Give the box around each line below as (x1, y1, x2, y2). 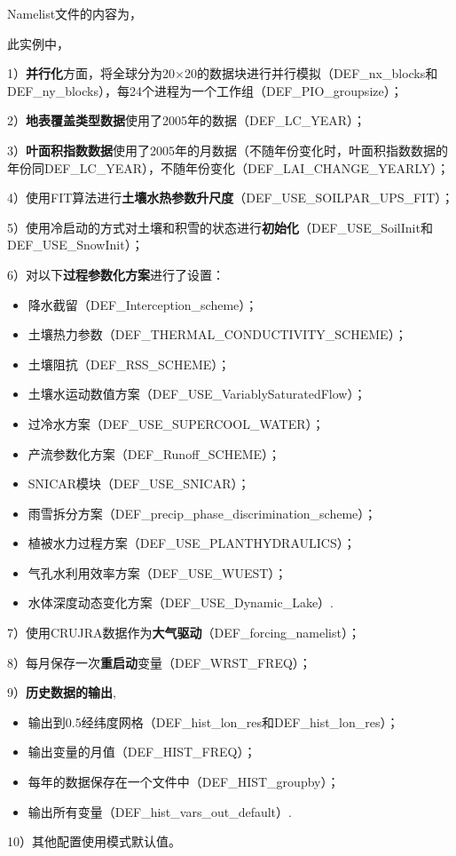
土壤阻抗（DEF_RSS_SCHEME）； (28, 354, 231, 373)
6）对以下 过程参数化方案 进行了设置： (7, 265, 224, 283)
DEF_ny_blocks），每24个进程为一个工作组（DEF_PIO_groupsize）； (7, 81, 403, 99)
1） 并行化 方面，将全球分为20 (7, 64, 175, 83)
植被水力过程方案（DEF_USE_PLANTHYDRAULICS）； (28, 534, 356, 552)
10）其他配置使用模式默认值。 (7, 832, 181, 851)
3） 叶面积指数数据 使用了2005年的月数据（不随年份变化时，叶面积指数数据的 (7, 140, 448, 159)
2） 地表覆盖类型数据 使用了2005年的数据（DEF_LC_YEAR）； (7, 111, 366, 130)
